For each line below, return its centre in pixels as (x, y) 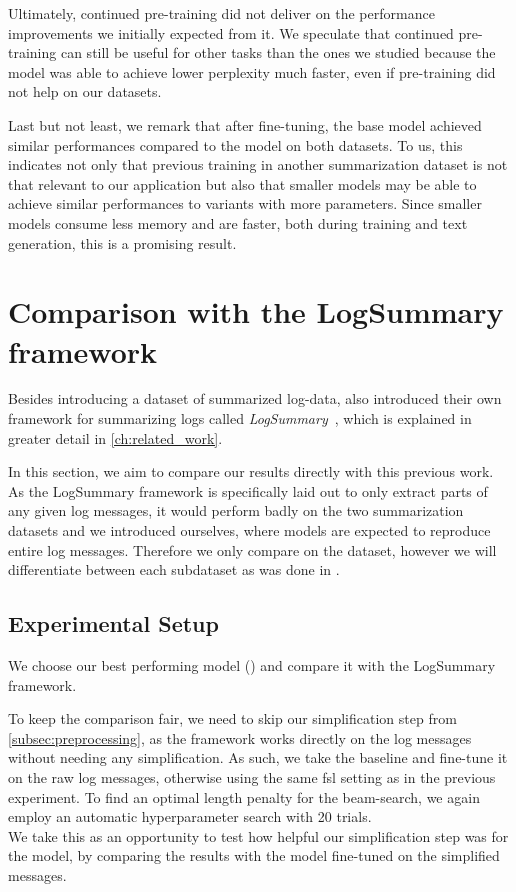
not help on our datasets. (85, 91)
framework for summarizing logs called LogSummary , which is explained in (240, 418)
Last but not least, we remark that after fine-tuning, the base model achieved (245, 124)
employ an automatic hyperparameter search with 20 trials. (190, 816)
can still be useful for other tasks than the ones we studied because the (278, 52)
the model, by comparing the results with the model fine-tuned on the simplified (254, 855)
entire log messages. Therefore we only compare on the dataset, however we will (252, 549)
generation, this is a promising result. (122, 242)
